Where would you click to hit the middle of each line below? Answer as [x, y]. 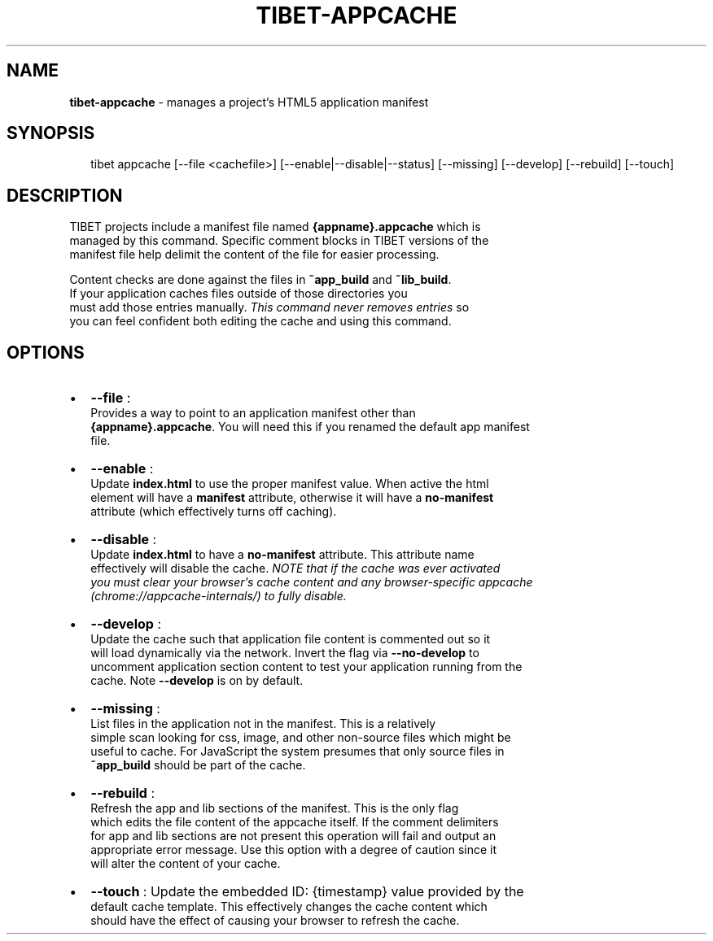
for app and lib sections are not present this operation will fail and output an [293, 836]
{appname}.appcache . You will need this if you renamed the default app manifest [310, 427]
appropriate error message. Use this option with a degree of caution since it [294, 850]
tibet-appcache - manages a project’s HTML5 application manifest [249, 102]
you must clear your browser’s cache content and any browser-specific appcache [312, 582]
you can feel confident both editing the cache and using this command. [260, 321]
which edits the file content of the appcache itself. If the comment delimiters [295, 822]
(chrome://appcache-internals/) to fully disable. [219, 596]
